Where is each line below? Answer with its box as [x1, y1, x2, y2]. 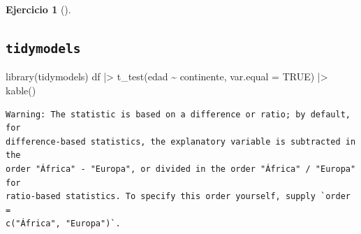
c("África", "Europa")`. [6, 219, 121, 229]
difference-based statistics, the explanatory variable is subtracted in [6, 136, 356, 147]
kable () [6, 82, 36, 97]
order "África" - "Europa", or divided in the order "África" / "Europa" [6, 163, 356, 174]
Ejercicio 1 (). [6, 2, 71, 16]
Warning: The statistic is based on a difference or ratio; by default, [6, 109, 351, 119]
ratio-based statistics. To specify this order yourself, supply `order [6, 191, 351, 202]
